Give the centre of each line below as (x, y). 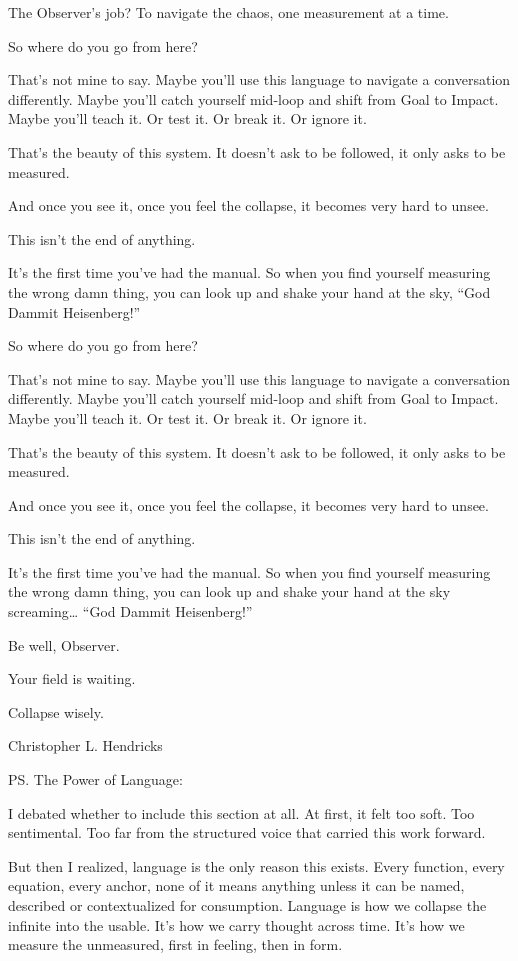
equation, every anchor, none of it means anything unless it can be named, (236, 885)
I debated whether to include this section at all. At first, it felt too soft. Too (241, 812)
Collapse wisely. (56, 711)
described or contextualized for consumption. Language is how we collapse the (247, 905)
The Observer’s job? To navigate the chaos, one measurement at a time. (228, 12)
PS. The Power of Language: (95, 779)
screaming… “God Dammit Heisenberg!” (130, 611)
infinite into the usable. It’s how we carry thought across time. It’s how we (236, 924)
